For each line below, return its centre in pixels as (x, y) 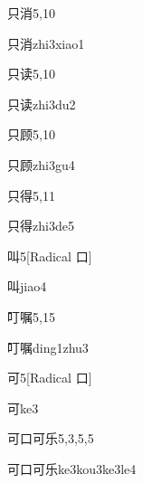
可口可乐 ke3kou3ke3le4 (72, 468)
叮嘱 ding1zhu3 (48, 347)
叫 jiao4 (27, 286)
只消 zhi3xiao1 (46, 43)
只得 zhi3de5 (41, 226)
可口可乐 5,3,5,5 (51, 438)
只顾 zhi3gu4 (41, 164)
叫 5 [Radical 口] (50, 256)
